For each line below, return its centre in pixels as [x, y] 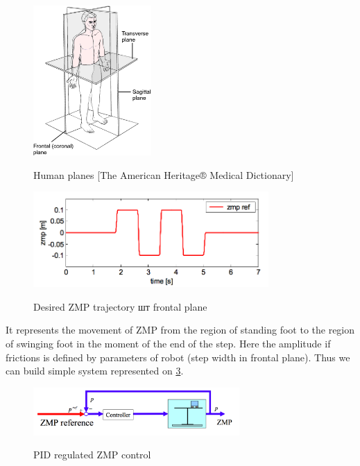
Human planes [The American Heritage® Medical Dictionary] [164, 174]
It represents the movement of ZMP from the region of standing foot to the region [180, 330]
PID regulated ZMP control [92, 455]
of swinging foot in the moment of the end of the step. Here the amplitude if [168, 344]
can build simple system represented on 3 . [95, 371]
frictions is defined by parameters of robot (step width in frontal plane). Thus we [178, 357]
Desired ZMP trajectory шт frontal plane [120, 306]
